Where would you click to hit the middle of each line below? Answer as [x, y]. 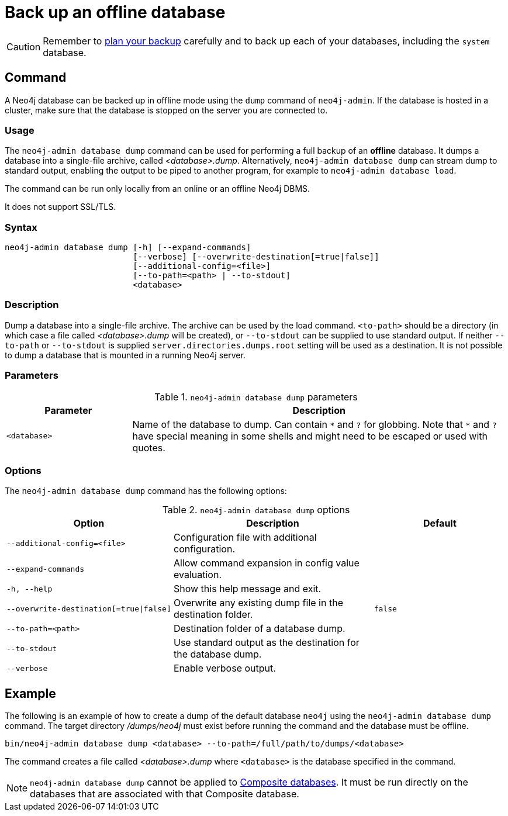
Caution [24, 46]
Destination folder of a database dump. [259, 629]
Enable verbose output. [224, 668]
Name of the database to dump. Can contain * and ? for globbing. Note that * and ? [315, 424]
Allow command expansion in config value [266, 563]
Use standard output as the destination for [266, 643]
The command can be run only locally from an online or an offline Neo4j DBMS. [158, 189]
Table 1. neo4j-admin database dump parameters [256, 397]
